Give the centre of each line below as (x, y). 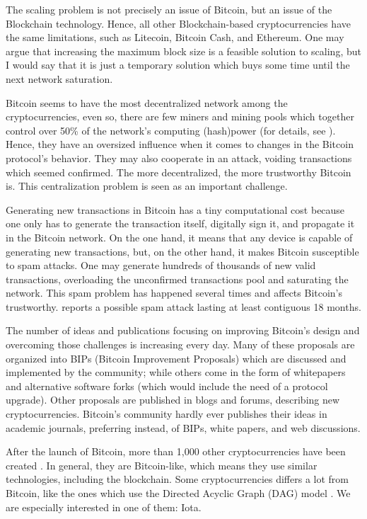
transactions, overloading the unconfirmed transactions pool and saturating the (177, 279)
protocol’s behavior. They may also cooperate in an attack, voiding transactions (179, 158)
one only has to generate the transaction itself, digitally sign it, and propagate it (180, 223)
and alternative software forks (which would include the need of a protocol (167, 386)
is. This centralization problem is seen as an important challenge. (147, 186)
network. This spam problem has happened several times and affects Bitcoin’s (174, 293)
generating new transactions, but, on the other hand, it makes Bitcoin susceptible (182, 251)
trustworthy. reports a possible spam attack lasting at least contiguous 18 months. (183, 306)
